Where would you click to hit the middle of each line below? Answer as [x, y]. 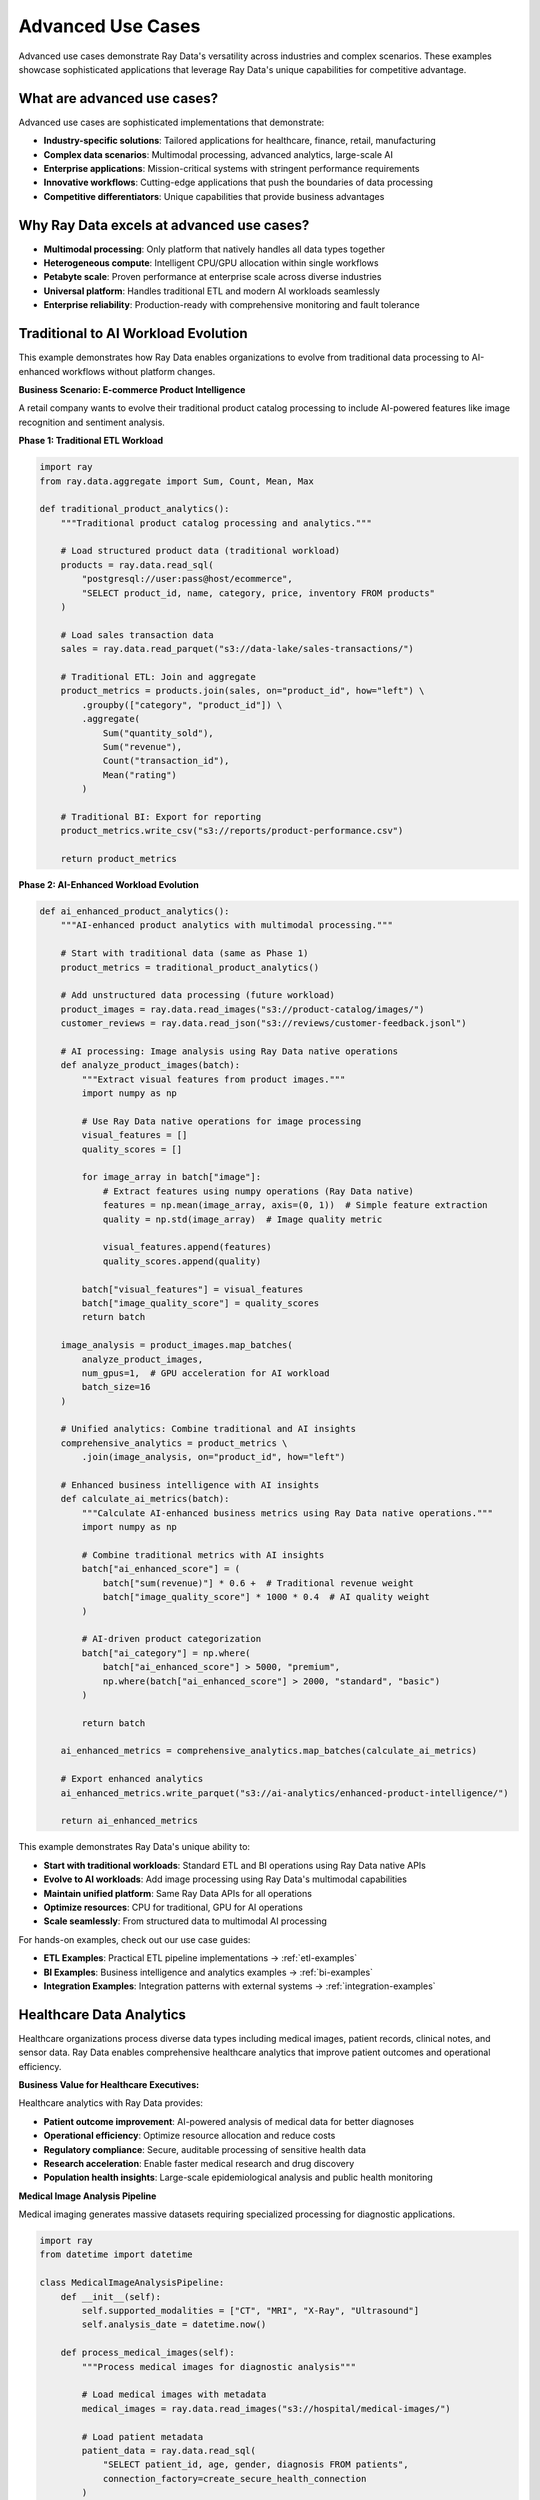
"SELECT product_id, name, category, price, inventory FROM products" [258, 593]
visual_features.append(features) [187, 1247]
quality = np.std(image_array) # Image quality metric [242, 1219]
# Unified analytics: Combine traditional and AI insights [208, 1429]
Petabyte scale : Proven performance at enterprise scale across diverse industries [212, 277]
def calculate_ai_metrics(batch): [145, 1499]
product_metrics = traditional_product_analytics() [190, 967]
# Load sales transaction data [137, 634]
